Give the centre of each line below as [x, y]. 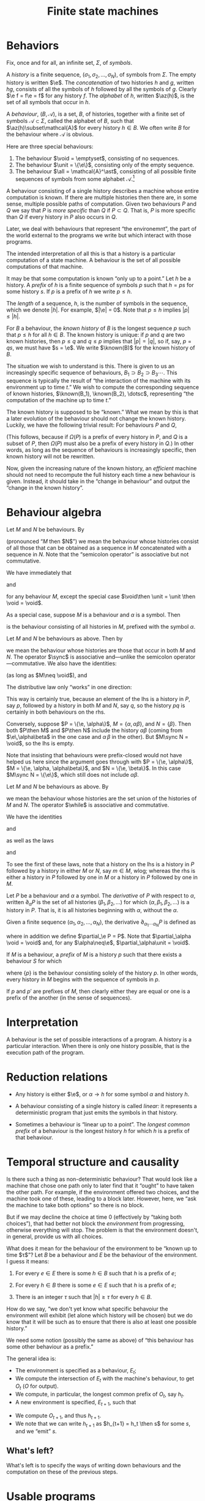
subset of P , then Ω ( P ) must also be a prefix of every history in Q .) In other [100, 444]
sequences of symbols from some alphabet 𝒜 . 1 [75, 178]
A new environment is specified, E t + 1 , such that [76, 1403]
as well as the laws [30, 840]
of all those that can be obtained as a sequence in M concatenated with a [99, 548]
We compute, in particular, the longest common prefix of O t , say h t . [100, 1395]
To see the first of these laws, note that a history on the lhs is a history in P [100, 864]
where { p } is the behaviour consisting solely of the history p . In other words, [102, 973]
